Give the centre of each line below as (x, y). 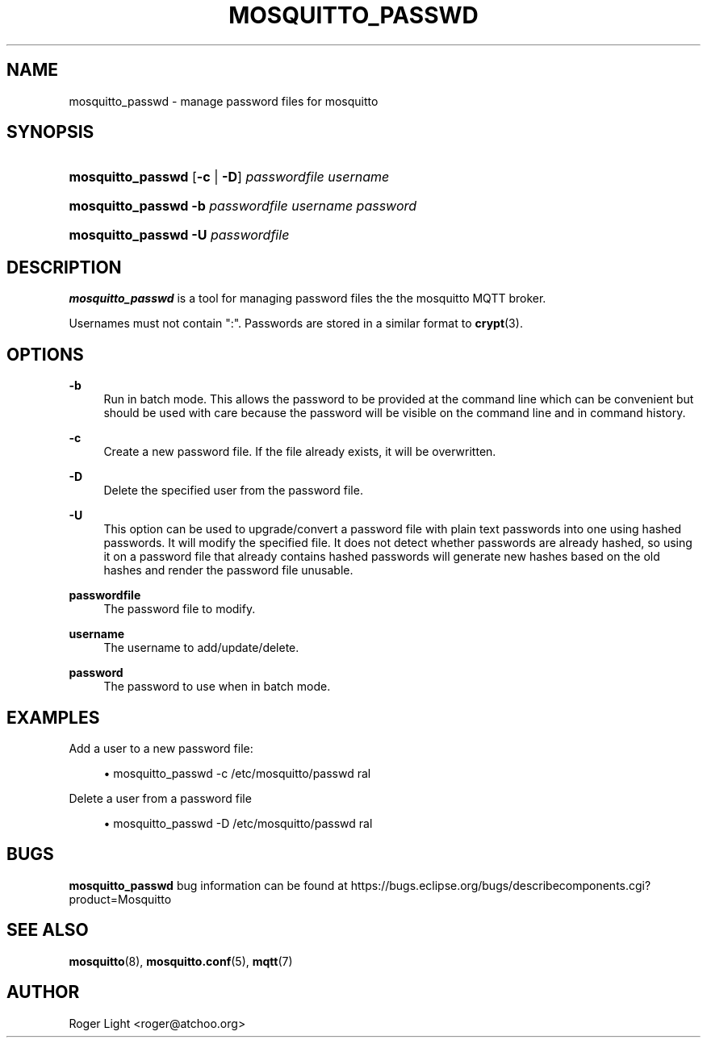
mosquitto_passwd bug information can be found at (208, 885)
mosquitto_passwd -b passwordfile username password (243, 206)
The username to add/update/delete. (201, 648)
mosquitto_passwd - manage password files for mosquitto (224, 101)
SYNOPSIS (50, 132)
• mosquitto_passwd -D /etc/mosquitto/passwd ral (238, 823)
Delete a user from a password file (160, 798)
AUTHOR (43, 992)
